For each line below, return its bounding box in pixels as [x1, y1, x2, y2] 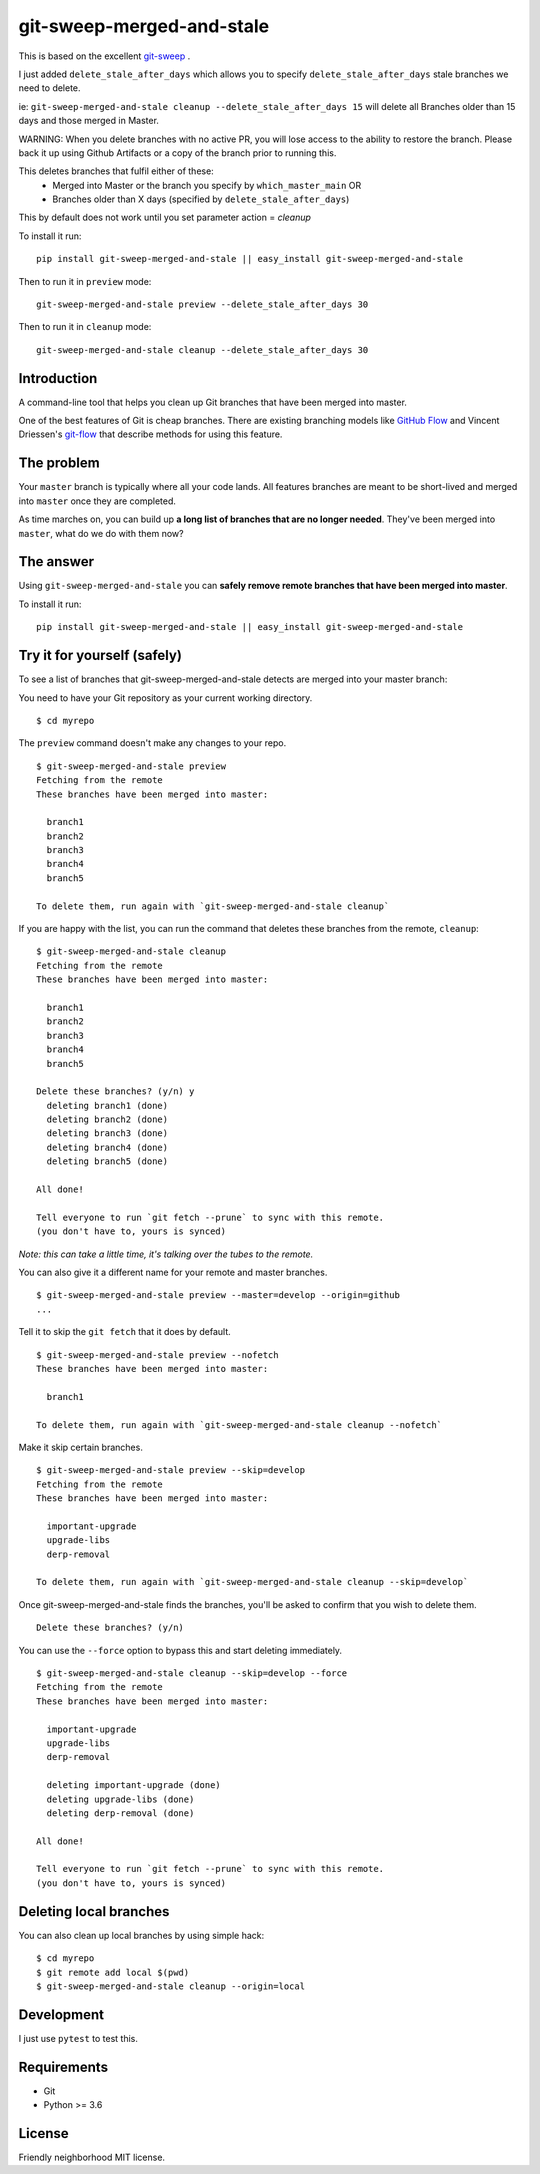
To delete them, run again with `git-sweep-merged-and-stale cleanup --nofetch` [36, 1419, 443, 1430]
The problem [18, 455, 100, 472]
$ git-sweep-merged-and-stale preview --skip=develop [36, 1465, 305, 1476]
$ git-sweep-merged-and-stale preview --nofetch [36, 1349, 279, 1360]
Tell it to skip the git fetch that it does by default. [18, 1326, 232, 1338]
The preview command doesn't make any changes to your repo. [18, 737, 287, 749]
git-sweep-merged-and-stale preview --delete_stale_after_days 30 [36, 299, 369, 310]
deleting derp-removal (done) [46, 1807, 195, 1819]
